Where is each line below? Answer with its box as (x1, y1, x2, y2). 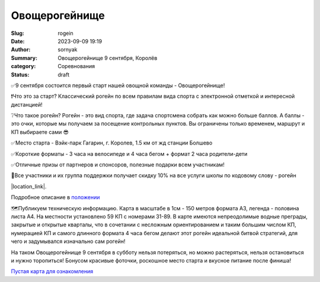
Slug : (11, 30, 25, 37)
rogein (57, 30, 73, 37)
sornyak (57, 46, 78, 53)
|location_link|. (11, 182, 47, 190)
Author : (11, 46, 31, 53)
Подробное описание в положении (11, 194, 100, 201)
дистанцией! (11, 101, 43, 108)
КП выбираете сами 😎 (11, 128, 69, 136)
